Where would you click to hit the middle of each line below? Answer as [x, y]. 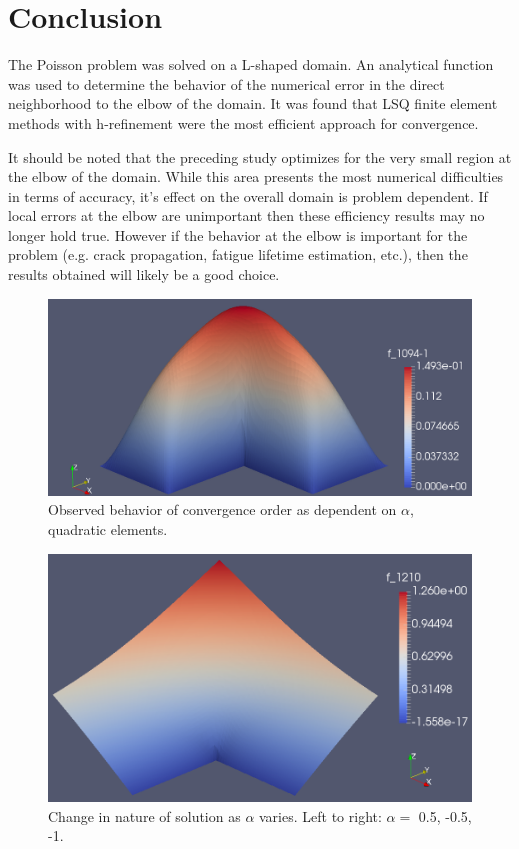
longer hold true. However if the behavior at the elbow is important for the [238, 234]
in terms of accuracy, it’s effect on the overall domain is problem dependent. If [248, 195]
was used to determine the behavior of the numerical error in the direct [226, 83]
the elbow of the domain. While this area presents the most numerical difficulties [256, 176]
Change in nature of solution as [144, 815]
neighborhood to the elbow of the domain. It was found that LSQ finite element [253, 103]
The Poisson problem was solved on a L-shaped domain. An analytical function [251, 64]
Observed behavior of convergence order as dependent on [222, 509]
